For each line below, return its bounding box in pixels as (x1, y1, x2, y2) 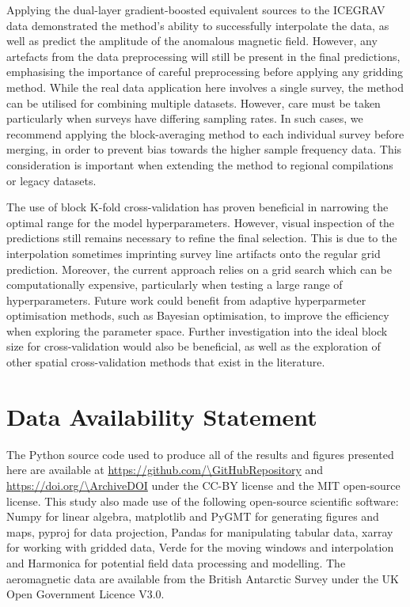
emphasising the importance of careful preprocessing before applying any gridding (6, 63, 404, 80)
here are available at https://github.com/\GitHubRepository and (6, 461, 324, 478)
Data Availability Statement (6, 400, 317, 432)
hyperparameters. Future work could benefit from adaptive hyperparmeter (6, 291, 366, 308)
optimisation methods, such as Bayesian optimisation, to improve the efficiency (6, 307, 389, 324)
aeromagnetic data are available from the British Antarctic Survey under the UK (6, 570, 399, 586)
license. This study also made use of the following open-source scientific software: (6, 492, 399, 509)
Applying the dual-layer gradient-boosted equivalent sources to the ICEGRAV (6, 2, 385, 17)
